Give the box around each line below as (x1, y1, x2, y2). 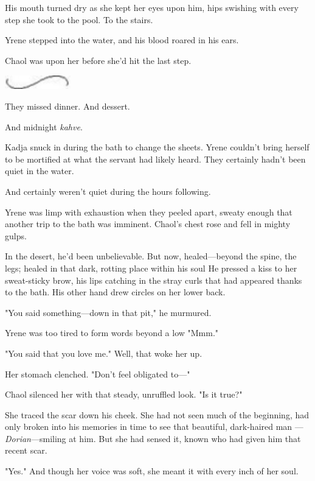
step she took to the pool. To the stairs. (5, 13, 153, 26)
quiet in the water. (5, 164, 74, 177)
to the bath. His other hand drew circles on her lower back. (5, 286, 226, 298)
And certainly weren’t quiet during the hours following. (5, 184, 211, 197)
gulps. (5, 229, 27, 242)
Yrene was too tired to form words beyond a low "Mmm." (5, 326, 219, 339)
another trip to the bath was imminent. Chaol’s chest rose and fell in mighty (5, 217, 291, 230)
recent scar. (5, 444, 47, 457)
